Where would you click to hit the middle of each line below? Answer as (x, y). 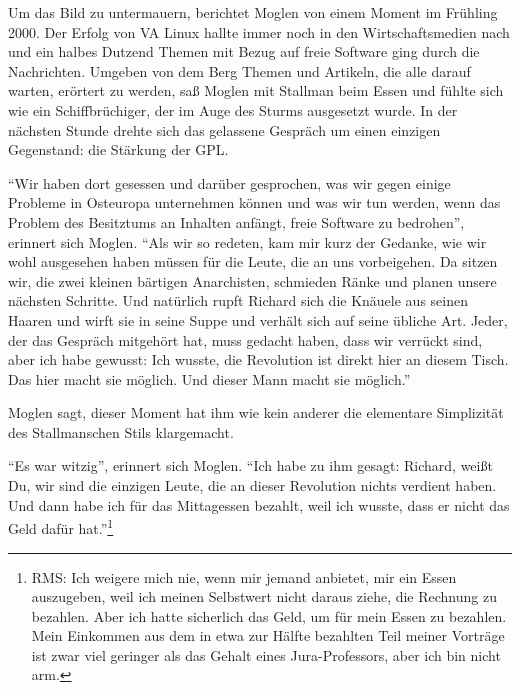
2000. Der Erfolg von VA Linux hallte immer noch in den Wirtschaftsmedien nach (259, 31)
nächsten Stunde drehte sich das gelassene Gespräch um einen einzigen (224, 129)
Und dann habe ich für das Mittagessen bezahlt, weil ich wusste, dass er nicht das (259, 504)
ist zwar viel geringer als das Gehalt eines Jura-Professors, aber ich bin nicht (266, 654)
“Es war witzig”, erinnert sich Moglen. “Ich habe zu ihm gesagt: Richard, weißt (250, 465)
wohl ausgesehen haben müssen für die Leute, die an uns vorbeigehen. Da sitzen (253, 261)
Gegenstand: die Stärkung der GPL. (118, 149)
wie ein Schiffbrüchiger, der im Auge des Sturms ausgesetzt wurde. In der (233, 109)
